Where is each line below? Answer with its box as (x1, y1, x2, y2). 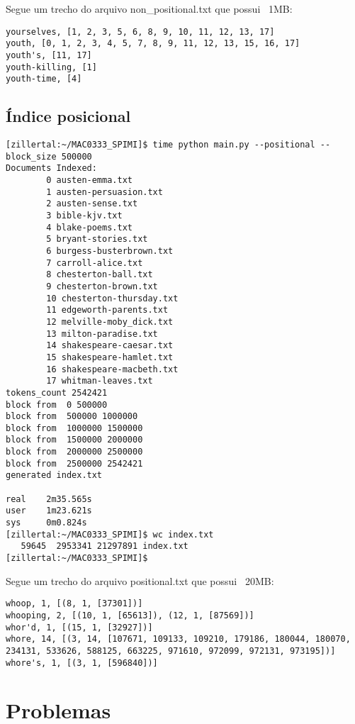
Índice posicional (6, 105, 131, 127)
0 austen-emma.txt (46, 175, 133, 186)
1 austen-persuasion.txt (46, 186, 163, 197)
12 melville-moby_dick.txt (46, 316, 174, 327)
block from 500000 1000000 (6, 411, 138, 422)
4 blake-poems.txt (46, 222, 133, 233)
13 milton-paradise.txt (46, 328, 158, 339)
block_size (6, 151, 57, 162)
